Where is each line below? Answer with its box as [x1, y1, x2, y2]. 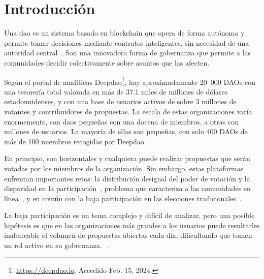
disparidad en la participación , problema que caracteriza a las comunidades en [4, 183, 251, 194]
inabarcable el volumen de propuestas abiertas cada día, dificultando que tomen [4, 230, 252, 240]
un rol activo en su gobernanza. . [4, 240, 110, 251]
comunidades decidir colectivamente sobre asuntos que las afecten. [4, 57, 210, 68]
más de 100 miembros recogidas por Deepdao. [4, 136, 146, 146]
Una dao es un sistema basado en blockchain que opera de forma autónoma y [4, 27, 245, 38]
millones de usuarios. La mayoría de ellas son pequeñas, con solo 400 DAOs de [4, 126, 248, 137]
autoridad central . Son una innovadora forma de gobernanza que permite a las [4, 47, 251, 58]
